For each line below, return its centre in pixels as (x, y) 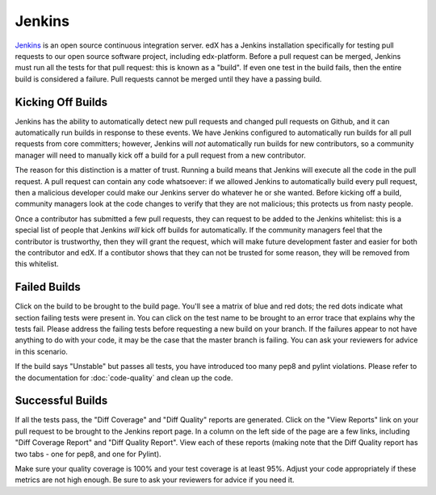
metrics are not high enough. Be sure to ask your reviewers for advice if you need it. (155, 480)
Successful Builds (61, 401)
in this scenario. (42, 351)
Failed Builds (48, 287)
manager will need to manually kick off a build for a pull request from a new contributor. (160, 155)
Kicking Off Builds (61, 102)
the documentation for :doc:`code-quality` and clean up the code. (124, 378)
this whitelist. (37, 264)
